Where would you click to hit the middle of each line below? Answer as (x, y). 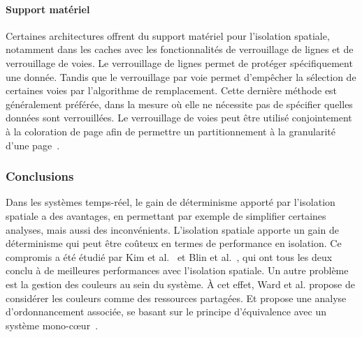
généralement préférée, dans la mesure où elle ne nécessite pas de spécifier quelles (179, 104)
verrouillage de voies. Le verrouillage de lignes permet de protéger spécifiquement (179, 62)
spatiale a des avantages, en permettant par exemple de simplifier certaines (166, 215)
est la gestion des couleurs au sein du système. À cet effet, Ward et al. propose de (180, 284)
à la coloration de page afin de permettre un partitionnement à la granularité (171, 131)
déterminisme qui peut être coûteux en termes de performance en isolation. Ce (174, 243)
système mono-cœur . (52, 325)
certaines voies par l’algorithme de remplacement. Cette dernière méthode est (172, 90)
